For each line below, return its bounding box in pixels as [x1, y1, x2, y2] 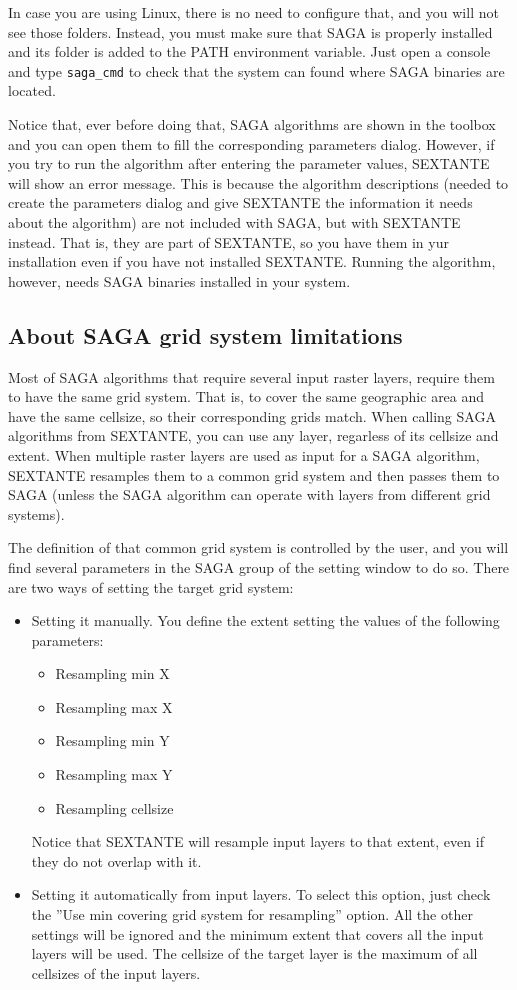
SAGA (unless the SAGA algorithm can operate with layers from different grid [8, 484, 491, 505]
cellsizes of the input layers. [31, 962, 201, 983]
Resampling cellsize [55, 797, 174, 818]
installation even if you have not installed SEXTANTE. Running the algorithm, [8, 251, 496, 272]
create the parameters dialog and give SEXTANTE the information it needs [8, 192, 473, 213]
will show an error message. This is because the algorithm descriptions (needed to [8, 172, 509, 193]
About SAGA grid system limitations [8, 319, 403, 350]
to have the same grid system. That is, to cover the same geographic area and [8, 386, 485, 407]
